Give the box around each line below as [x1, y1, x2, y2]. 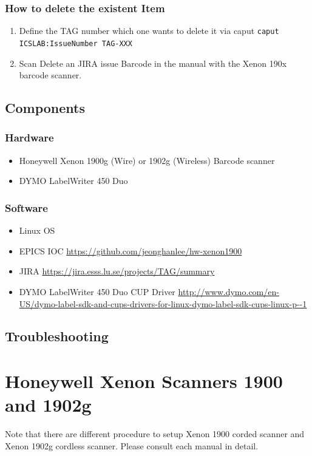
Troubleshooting [5, 327, 109, 345]
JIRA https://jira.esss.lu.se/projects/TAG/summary [19, 265, 215, 277]
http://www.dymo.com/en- [178, 285, 279, 298]
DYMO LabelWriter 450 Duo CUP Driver [19, 285, 175, 298]
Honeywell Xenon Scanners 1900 [5, 369, 283, 393]
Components [5, 98, 85, 117]
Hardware [5, 130, 54, 145]
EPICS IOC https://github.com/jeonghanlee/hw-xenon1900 [19, 244, 242, 257]
